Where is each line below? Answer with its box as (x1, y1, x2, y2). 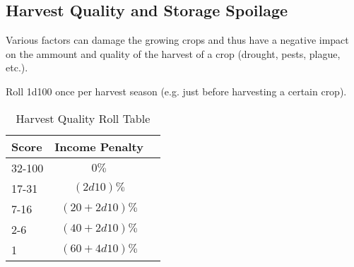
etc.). (6, 60, 28, 75)
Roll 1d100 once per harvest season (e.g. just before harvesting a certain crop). (6, 83, 347, 98)
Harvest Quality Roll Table (16, 109, 151, 126)
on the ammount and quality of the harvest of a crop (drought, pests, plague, (6, 46, 341, 61)
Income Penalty (54, 138, 143, 155)
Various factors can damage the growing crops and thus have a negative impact (6, 32, 349, 47)
